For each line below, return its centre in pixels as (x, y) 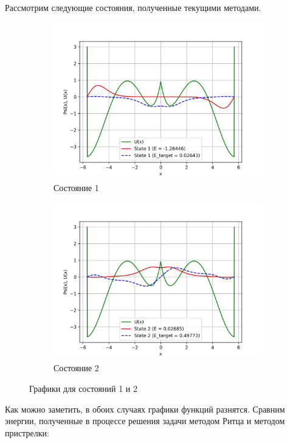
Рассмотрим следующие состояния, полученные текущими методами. (133, 7)
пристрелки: (27, 432)
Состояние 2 (76, 368)
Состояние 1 (76, 188)
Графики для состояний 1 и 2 (83, 388)
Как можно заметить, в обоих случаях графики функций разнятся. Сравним (145, 409)
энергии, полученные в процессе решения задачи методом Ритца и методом (145, 421)
